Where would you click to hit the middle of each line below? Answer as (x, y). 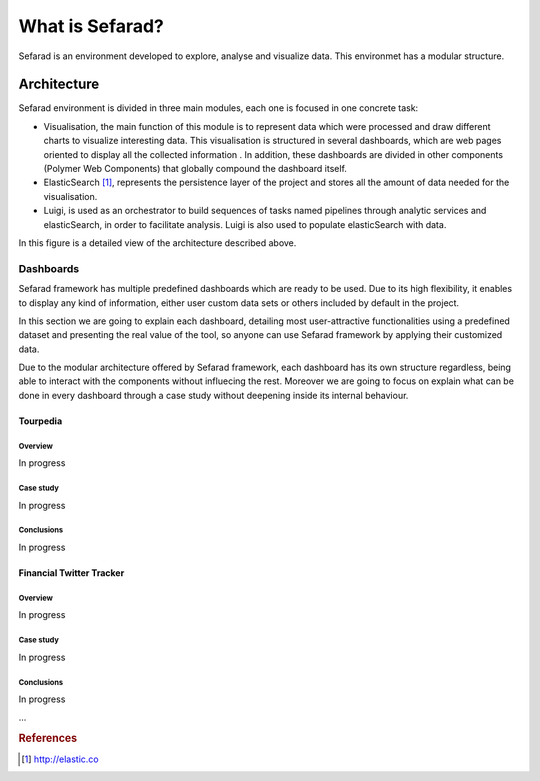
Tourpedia (40, 421)
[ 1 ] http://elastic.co (60, 759)
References (48, 738)
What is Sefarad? (91, 26)
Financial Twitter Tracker (71, 572)
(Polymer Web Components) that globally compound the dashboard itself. (195, 169)
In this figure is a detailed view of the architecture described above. (157, 242)
